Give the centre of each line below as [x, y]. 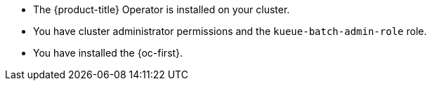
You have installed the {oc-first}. [108, 53]
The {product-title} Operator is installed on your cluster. [162, 9]
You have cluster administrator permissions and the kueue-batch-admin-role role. [230, 31]
